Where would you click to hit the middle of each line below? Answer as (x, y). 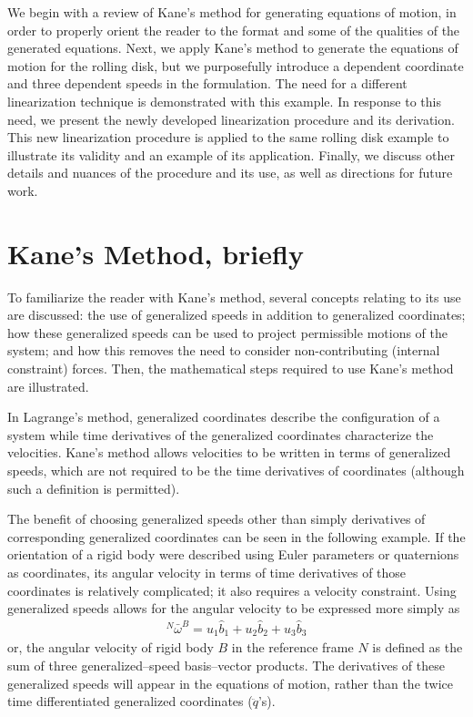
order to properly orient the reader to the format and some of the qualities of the (234, 30)
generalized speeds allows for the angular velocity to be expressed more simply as (234, 608)
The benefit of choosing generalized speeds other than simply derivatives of (216, 519)
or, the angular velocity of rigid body (111, 647)
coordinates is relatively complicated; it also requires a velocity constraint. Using (232, 590)
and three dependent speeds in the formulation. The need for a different (207, 83)
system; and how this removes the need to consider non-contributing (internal (224, 350)
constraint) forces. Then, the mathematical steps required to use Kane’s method (231, 369)
